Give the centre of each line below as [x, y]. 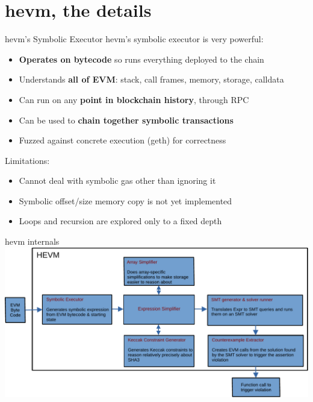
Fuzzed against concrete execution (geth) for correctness [122, 140]
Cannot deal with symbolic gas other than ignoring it [117, 181]
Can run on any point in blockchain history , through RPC [134, 99]
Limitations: [27, 160]
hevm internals [32, 241]
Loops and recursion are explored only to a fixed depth [120, 221]
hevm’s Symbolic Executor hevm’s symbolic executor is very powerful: [134, 39]
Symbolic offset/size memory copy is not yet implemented [126, 200]
